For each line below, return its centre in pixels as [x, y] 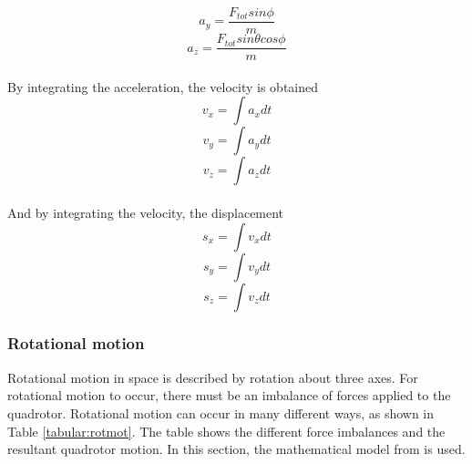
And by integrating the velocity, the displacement [146, 212]
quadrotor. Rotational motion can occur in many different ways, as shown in [221, 412]
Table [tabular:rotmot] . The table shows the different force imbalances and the [226, 431]
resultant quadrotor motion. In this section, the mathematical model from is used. [236, 449]
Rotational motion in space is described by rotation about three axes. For [213, 377]
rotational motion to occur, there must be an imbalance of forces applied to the [229, 395]
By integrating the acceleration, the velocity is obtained [163, 86]
